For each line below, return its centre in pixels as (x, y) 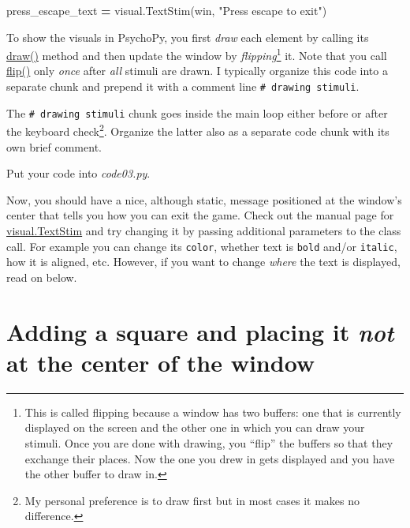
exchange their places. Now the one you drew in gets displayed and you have (210, 458)
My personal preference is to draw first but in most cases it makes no (192, 500)
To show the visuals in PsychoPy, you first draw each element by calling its (188, 37)
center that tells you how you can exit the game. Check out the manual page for (200, 215)
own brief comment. (54, 146)
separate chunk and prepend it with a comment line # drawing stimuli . (183, 86)
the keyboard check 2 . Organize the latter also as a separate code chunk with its (198, 130)
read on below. (42, 277)
